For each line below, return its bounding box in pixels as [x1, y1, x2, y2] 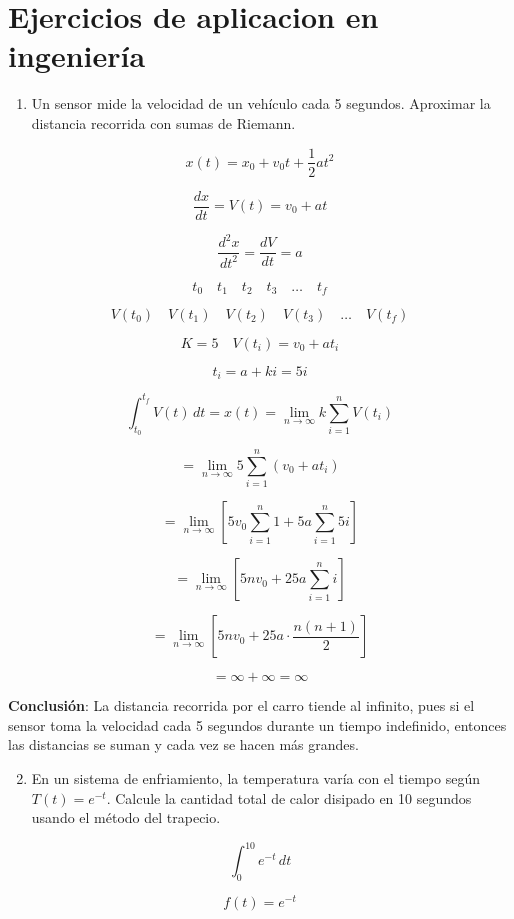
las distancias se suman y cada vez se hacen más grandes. [8, 734, 359, 755]
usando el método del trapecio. [31, 807, 221, 828]
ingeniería [8, 35, 146, 76]
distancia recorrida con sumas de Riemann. [31, 112, 296, 133]
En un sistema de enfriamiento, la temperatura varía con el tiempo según [31, 768, 480, 789]
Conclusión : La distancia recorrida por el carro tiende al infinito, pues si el [8, 695, 475, 716]
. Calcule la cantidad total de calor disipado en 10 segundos [106, 787, 472, 808]
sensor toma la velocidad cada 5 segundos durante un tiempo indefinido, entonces [8, 714, 507, 735]
